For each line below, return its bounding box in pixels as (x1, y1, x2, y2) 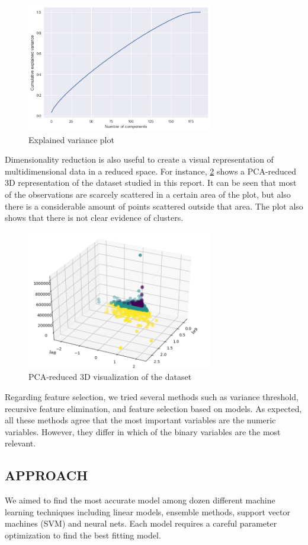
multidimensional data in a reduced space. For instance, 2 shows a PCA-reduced (5, 164, 297, 177)
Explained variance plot (28, 133, 114, 145)
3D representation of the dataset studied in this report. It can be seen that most (5, 176, 297, 189)
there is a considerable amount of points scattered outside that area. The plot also (5, 199, 303, 212)
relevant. (5, 437, 36, 449)
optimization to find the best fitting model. (5, 528, 161, 541)
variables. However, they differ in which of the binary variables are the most (5, 425, 281, 438)
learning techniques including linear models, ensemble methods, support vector (5, 505, 291, 518)
